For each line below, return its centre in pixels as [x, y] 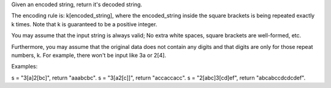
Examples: [25, 67]
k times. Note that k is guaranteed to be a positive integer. [84, 24]
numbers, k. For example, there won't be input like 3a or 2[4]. [89, 55]
